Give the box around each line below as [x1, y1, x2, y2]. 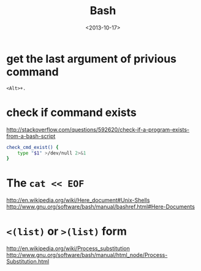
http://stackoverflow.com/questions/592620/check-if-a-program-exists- [6, 126, 190, 133]
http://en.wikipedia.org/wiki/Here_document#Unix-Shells [6, 197, 150, 204]
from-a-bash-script [6, 132, 56, 140]
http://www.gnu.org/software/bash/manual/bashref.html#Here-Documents [6, 203, 195, 210]
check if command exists [6, 105, 137, 120]
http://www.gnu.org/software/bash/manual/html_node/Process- [6, 251, 168, 259]
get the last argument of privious [6, 52, 176, 66]
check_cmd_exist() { [6, 144, 59, 150]
